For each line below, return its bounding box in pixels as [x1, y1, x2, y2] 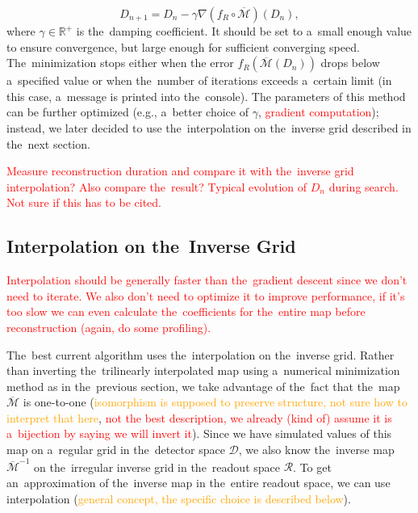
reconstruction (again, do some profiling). [6, 318, 211, 335]
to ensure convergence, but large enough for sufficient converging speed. [6, 38, 360, 55]
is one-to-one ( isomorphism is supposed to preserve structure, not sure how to [23, 393, 408, 410]
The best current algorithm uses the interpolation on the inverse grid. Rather [6, 346, 395, 363]
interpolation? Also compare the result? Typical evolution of [6, 178, 307, 195]
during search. [328, 178, 399, 195]
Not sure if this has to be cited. [6, 194, 161, 211]
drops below [320, 54, 380, 71]
